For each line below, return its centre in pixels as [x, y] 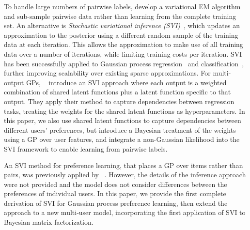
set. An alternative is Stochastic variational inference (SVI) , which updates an [122, 25]
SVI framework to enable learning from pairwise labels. [86, 148]
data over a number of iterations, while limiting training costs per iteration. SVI [123, 54]
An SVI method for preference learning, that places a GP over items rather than [124, 165]
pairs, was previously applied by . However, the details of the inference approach [125, 175]
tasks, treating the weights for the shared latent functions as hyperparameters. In [125, 111]
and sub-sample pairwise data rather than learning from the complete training [120, 16]
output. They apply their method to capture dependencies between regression [119, 101]
